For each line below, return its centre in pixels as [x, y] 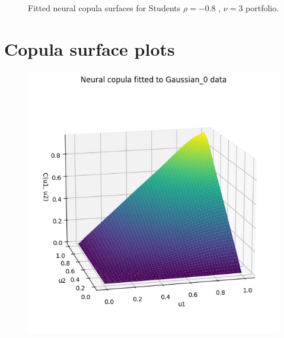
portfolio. [262, 8]
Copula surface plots [90, 48]
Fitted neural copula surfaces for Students [104, 8]
